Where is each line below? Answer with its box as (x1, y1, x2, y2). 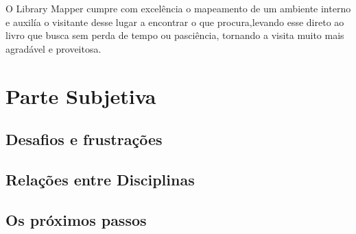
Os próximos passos (5, 209, 147, 230)
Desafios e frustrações (5, 129, 163, 150)
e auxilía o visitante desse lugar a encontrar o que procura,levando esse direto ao (5, 14, 344, 29)
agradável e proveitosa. (5, 41, 102, 55)
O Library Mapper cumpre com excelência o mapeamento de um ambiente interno (5, 1, 351, 15)
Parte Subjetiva (5, 81, 156, 109)
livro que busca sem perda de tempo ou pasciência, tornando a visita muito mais (5, 28, 344, 42)
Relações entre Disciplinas (5, 168, 195, 190)
